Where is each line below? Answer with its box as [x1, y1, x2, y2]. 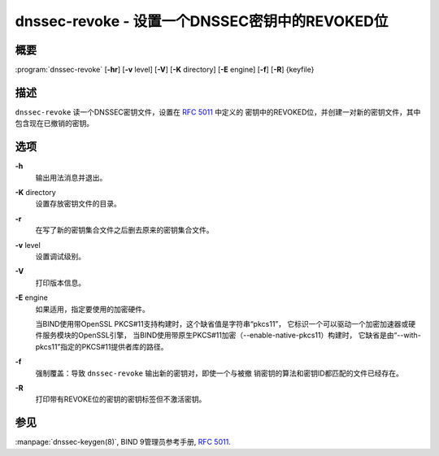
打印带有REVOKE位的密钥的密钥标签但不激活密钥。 [35, 394, 206, 404]
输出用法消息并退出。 [35, 172, 107, 182]
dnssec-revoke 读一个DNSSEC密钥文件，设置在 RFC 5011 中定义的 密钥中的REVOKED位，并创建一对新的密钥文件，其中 [15, 106, 421, 117]
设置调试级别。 [35, 252, 85, 261]
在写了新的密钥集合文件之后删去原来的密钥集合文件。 [35, 225, 214, 235]
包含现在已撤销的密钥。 [15, 119, 93, 128]
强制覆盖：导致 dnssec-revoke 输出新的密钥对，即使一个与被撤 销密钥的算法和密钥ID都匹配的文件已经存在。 [35, 368, 404, 378]
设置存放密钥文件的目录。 [35, 199, 121, 209]
